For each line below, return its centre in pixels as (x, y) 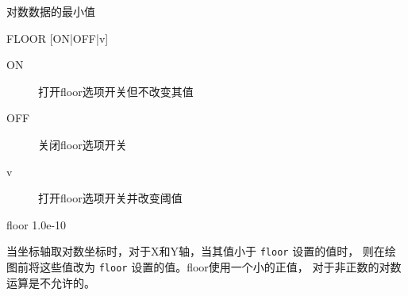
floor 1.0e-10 (37, 224)
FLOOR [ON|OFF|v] (58, 38)
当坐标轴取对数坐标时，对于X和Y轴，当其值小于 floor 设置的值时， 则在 (196, 251)
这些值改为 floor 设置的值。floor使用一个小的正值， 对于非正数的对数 (220, 267)
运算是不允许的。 (51, 282)
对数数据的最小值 (51, 11)
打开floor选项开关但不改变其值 (116, 91)
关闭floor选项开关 (83, 144)
